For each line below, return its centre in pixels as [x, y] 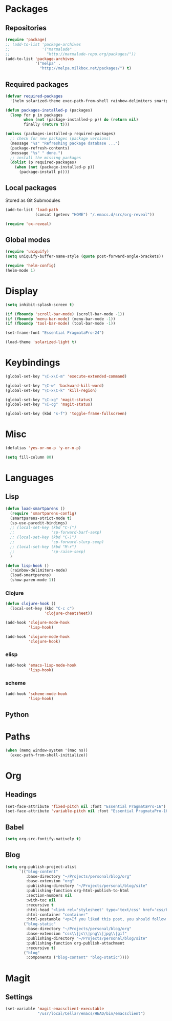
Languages [29, 478]
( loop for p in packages [36, 115]
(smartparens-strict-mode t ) [41, 518]
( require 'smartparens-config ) [43, 513]
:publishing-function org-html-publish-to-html [78, 891]
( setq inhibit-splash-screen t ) [40, 305]
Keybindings [33, 363]
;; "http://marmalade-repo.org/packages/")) [71, 54]
